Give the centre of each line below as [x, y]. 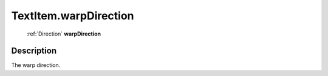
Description [34, 51]
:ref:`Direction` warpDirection [64, 34]
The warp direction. [36, 65]
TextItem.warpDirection [73, 16]
